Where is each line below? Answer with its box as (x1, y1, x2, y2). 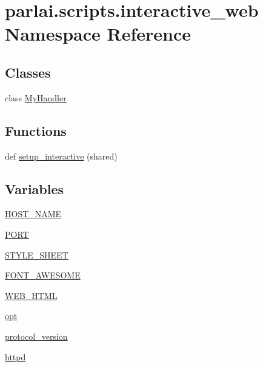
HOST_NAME (5, 207, 62, 220)
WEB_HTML (5, 289, 58, 301)
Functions (5, 121, 67, 140)
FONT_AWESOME (5, 269, 81, 281)
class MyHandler (5, 91, 67, 104)
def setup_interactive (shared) (5, 149, 118, 162)
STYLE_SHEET (5, 248, 68, 261)
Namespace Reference (5, 21, 191, 46)
